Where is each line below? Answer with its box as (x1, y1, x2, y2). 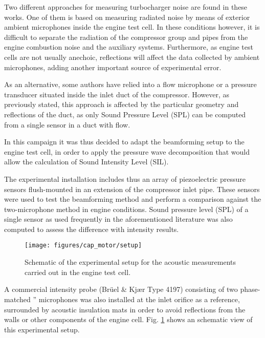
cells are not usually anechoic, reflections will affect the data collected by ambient (4, 51, 260, 62)
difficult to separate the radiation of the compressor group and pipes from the (4, 31, 248, 42)
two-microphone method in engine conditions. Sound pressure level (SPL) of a (4, 203, 249, 214)
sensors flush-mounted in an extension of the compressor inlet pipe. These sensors (4, 183, 260, 194)
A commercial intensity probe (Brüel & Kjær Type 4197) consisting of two (4, 284, 238, 294)
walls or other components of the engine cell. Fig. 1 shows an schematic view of (4, 314, 253, 325)
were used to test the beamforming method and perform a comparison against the (4, 194, 261, 204)
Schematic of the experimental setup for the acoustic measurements (25, 257, 236, 267)
